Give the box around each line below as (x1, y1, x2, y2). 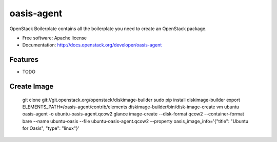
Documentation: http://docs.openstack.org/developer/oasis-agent (22, 42, 162, 48)
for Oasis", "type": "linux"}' (22, 125, 80, 131)
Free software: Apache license (22, 35, 87, 41)
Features (9, 55, 38, 64)
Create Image (9, 82, 54, 91)
